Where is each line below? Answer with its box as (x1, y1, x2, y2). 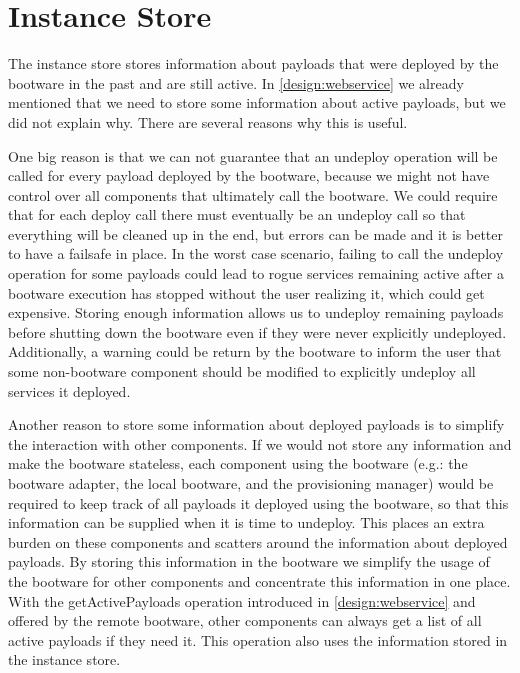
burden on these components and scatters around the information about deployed (8, 531, 508, 552)
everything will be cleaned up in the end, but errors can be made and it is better (8, 223, 504, 244)
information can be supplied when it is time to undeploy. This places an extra (8, 512, 485, 533)
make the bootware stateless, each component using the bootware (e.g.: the (8, 453, 468, 474)
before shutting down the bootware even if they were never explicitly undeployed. (8, 321, 507, 342)
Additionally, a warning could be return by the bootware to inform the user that (8, 341, 502, 362)
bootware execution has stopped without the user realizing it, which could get (8, 282, 485, 303)
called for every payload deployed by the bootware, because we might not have (8, 165, 490, 186)
